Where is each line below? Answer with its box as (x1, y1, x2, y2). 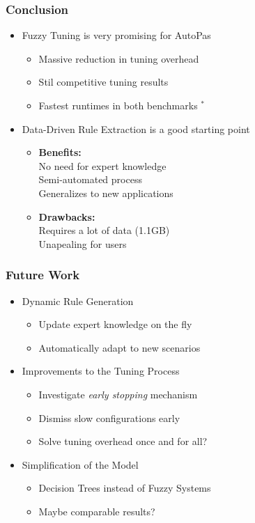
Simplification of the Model (22, 457, 139, 471)
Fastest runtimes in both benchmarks (38, 98, 198, 112)
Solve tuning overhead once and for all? (38, 434, 208, 448)
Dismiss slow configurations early (38, 410, 180, 425)
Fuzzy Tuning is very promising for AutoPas (22, 28, 211, 42)
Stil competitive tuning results (38, 75, 169, 89)
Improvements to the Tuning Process (22, 364, 180, 378)
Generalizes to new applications (38, 185, 173, 200)
